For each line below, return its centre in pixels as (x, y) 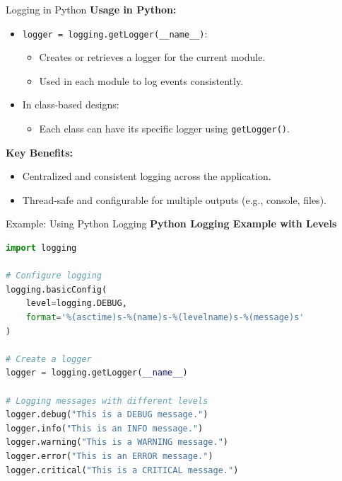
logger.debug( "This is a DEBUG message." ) (107, 415)
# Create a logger (49, 359)
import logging (41, 248)
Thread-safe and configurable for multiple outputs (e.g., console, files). (174, 199)
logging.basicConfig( (57, 289)
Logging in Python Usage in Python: (91, 9)
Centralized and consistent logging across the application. (147, 176)
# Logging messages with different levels (107, 401)
